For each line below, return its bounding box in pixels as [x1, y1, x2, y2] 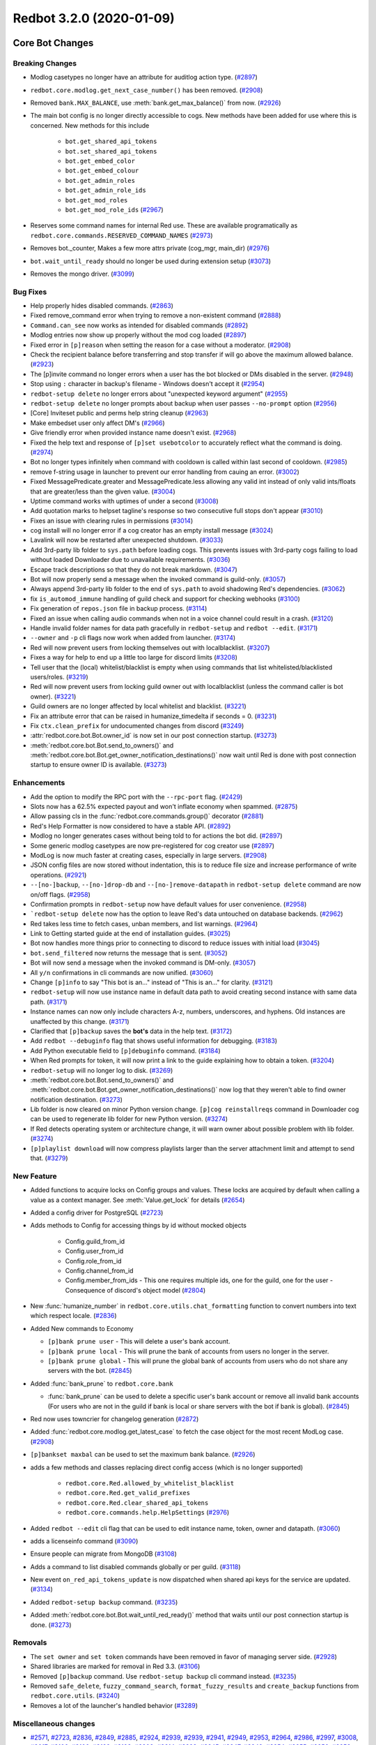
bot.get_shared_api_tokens [65, 138, 157, 146]
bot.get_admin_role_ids [65, 186, 146, 195]
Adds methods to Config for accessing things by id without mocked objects [30, 1221, 247, 1230]
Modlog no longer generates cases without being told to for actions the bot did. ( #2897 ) [30, 831, 283, 840]
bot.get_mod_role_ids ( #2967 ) [65, 206, 164, 214]
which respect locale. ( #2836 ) [30, 1312, 118, 1320]
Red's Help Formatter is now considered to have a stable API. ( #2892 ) [30, 822, 231, 830]
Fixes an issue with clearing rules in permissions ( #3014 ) [30, 517, 194, 525]
